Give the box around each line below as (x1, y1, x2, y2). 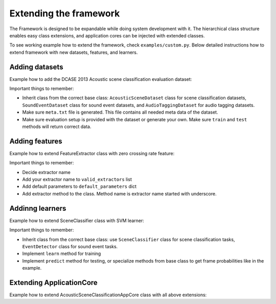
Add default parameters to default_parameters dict (22, 183, 137, 189)
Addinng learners (9, 204, 66, 212)
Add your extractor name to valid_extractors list (22, 177, 132, 183)
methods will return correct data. (22, 123, 91, 129)
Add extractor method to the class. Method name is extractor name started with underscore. (22, 190, 217, 197)
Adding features (9, 137, 62, 145)
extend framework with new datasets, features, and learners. (9, 49, 138, 55)
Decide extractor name (22, 169, 71, 175)
